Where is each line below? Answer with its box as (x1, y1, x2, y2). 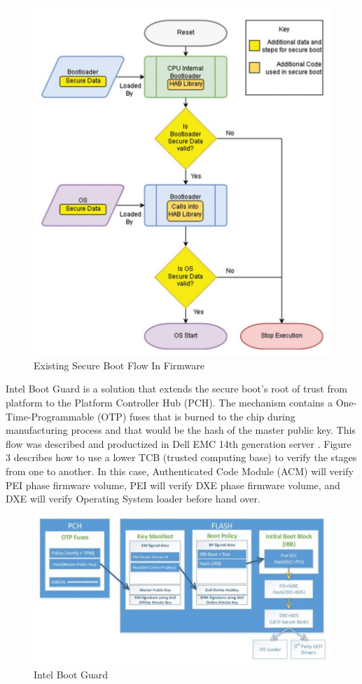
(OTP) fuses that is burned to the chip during (97, 409, 295, 423)
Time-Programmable (6, 409, 95, 423)
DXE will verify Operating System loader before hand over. (6, 491, 260, 506)
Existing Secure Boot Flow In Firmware (34, 357, 205, 372)
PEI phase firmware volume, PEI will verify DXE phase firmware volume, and (6, 477, 340, 492)
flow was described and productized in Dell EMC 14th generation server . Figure (6, 436, 351, 451)
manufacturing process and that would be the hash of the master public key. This (6, 423, 356, 437)
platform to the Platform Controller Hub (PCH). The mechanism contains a (6, 395, 333, 409)
